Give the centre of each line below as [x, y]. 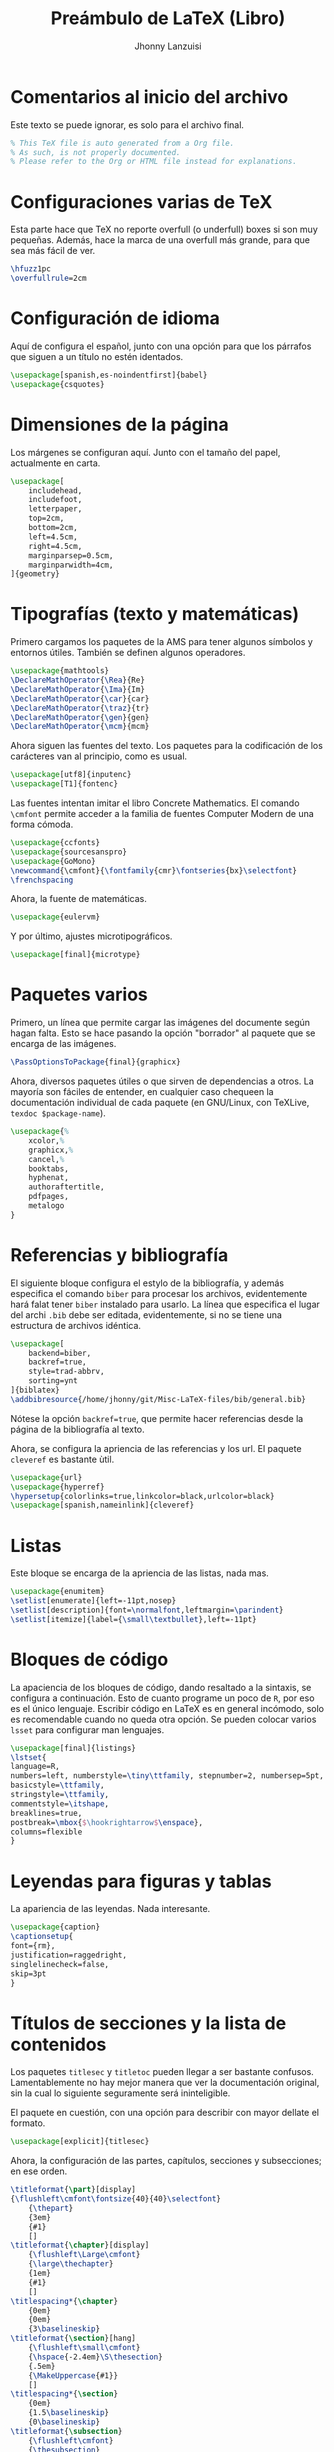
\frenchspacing [42, 880]
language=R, [35, 1767]
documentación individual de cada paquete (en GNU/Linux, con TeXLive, [160, 1102]
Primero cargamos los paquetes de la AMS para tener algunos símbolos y [161, 642]
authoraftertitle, [66, 1187]
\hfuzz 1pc [31, 269]
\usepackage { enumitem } [57, 1592]
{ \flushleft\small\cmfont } [84, 2348]
